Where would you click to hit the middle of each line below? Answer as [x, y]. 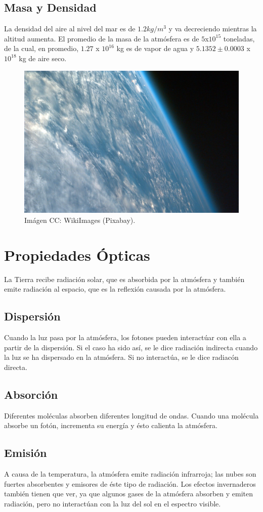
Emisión [26, 453]
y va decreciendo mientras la [213, 29]
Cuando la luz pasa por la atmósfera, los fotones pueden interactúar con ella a [125, 337]
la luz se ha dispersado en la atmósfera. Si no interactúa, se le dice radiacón [121, 357]
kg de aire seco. [43, 58]
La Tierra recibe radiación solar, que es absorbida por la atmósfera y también [124, 279]
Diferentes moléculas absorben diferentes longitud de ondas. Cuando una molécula [131, 415]
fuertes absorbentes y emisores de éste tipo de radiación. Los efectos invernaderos [130, 483]
